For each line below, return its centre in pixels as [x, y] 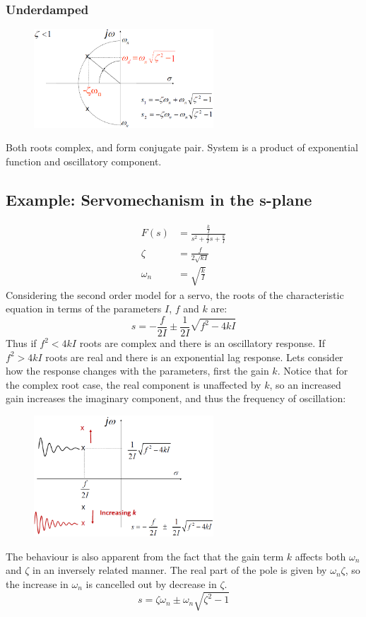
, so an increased [305, 384]
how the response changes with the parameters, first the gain [137, 371]
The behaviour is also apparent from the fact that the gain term [145, 556]
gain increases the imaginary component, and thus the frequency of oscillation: [176, 398]
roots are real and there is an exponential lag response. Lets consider [194, 357]
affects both [320, 556]
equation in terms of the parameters [84, 308]
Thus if [21, 343]
